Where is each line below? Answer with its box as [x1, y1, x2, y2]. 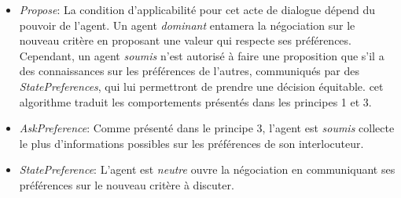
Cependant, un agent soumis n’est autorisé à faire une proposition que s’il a [19, 47, 384, 63]
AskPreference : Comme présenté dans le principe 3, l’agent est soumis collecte [19, 120, 395, 136]
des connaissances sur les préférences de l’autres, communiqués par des [19, 63, 359, 79]
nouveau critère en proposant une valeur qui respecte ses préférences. [19, 32, 351, 49]
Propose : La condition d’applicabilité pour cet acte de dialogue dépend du [19, 2, 376, 17]
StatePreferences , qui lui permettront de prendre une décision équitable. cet [19, 77, 384, 94]
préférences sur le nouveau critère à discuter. [19, 176, 234, 193]
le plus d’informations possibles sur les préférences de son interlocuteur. [19, 135, 364, 151]
